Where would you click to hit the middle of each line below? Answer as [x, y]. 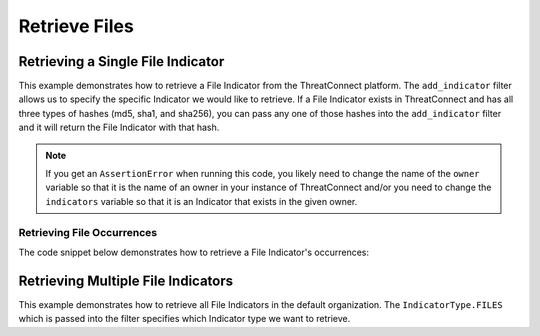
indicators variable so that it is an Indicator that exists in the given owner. [201, 201]
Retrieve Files [76, 26]
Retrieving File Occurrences [88, 232]
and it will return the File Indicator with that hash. [119, 127]
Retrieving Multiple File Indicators [126, 280]
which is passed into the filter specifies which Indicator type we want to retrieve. [184, 319]
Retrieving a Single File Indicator [121, 61]
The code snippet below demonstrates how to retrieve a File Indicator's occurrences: [194, 252]
